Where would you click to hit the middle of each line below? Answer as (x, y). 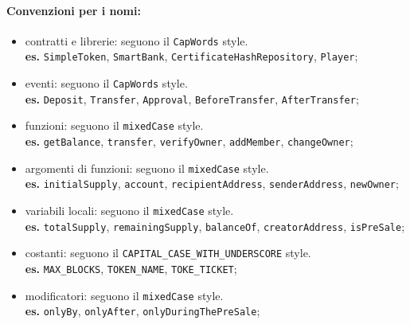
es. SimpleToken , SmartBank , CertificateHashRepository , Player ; (191, 56)
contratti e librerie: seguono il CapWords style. (137, 40)
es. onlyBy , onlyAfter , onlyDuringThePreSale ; (143, 311)
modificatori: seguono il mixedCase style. (124, 295)
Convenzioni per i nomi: (74, 10)
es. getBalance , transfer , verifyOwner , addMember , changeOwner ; (189, 141)
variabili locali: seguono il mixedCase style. (129, 211)
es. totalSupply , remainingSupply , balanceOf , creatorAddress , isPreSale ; (215, 226)
